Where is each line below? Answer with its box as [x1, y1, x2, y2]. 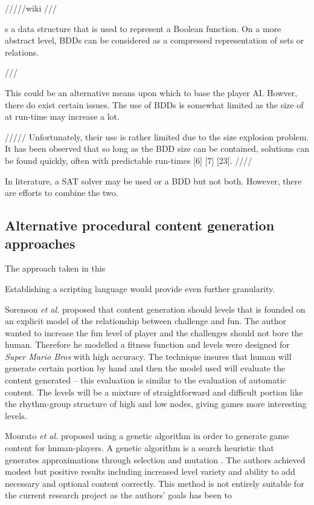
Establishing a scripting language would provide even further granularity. [5, 282, 275, 295]
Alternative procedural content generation [5, 216, 275, 235]
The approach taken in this [5, 262, 106, 275]
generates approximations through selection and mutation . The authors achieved [5, 453, 306, 466]
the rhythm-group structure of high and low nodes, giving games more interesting [5, 397, 307, 410]
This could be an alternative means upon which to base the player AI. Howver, [5, 86, 298, 99]
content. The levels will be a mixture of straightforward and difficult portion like [5, 385, 303, 398]
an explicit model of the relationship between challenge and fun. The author [5, 314, 287, 327]
